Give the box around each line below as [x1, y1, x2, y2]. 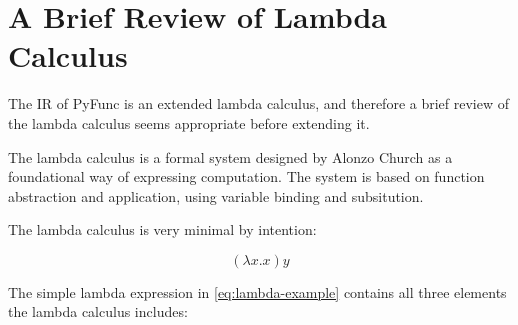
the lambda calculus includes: [8, 301, 188, 322]
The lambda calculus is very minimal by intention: [8, 219, 317, 240]
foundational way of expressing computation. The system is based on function [8, 166, 485, 187]
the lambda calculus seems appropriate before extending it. [8, 112, 370, 133]
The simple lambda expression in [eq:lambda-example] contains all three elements [8, 281, 507, 302]
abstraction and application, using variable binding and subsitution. [8, 185, 424, 206]
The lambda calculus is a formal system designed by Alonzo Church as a [8, 146, 453, 167]
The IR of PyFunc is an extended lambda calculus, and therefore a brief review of [8, 93, 510, 114]
